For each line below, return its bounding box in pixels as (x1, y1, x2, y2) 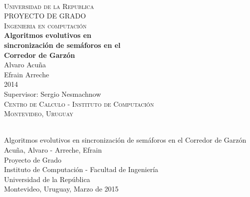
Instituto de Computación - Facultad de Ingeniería (4, 164, 159, 175)
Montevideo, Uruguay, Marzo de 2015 (4, 184, 119, 194)
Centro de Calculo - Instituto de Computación (4, 98, 154, 109)
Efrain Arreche (4, 69, 49, 79)
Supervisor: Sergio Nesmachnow (4, 88, 101, 99)
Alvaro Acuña (4, 59, 46, 70)
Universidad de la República (4, 174, 90, 184)
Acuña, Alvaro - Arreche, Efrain (4, 144, 102, 155)
